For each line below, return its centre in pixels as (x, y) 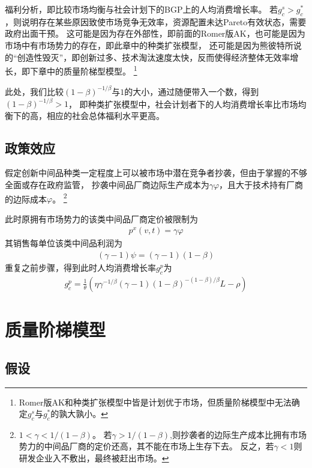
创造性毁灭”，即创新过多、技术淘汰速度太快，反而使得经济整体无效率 (154, 57)
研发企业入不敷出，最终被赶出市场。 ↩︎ (94, 458)
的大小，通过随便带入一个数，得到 (192, 91)
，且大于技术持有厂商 (261, 184)
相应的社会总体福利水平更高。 (105, 115)
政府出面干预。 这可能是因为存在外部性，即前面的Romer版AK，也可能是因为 (155, 33)
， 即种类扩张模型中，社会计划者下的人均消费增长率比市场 (183, 104)
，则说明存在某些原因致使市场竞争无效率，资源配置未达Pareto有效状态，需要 (156, 21)
